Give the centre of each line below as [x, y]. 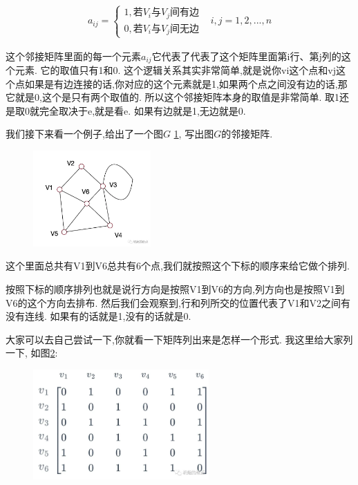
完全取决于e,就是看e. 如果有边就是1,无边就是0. [142, 110]
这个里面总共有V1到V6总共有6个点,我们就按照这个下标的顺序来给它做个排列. [178, 266]
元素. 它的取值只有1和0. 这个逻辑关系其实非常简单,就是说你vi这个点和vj [175, 69]
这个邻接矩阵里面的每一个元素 [73, 56]
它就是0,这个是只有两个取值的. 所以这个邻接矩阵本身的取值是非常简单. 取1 [172, 97]
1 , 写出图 [194, 134]
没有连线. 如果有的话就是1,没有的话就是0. [98, 316]
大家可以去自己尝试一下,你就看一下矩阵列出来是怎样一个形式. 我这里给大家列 [179, 339]
